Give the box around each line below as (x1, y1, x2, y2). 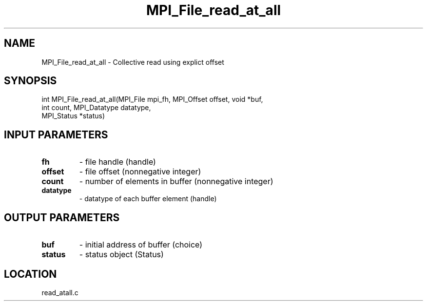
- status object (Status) (79, 249, 164, 260)
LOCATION (4, 267, 57, 280)
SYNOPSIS (4, 75, 57, 87)
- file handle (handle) (79, 157, 156, 167)
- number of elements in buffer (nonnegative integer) (79, 176, 273, 187)
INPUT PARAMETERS (4, 128, 108, 141)
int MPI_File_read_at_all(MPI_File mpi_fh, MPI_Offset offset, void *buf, (41, 95, 263, 104)
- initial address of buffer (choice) (79, 240, 203, 250)
